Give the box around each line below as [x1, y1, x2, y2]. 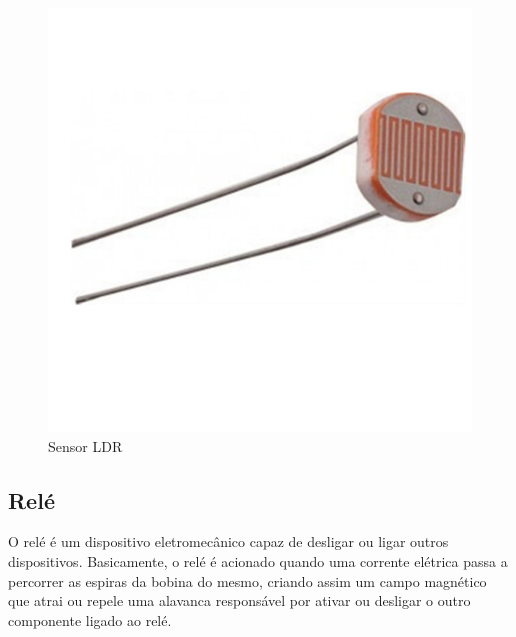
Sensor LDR [48, 435, 123, 456]
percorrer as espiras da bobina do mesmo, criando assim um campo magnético [8, 570, 487, 591]
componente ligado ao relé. [8, 609, 172, 630]
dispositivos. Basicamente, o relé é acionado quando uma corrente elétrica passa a [8, 550, 508, 571]
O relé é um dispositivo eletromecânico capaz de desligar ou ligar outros [8, 531, 449, 552]
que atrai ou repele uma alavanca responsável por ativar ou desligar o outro [8, 590, 471, 611]
